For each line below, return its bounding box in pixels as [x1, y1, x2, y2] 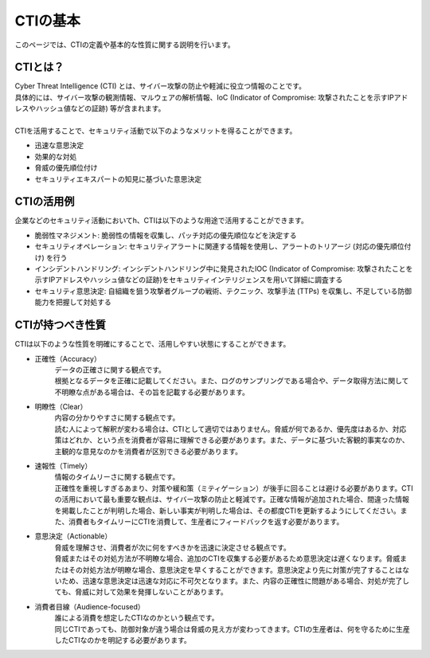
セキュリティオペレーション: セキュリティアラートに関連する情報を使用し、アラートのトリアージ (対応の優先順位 [34, 241, 405, 251]
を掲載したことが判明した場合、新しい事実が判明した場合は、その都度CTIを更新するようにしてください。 [54, 506, 401, 515]
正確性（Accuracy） [34, 354, 101, 363]
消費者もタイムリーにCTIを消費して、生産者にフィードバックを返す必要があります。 [68, 516, 344, 526]
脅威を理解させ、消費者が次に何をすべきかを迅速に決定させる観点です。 [54, 542, 291, 552]
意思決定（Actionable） [34, 531, 112, 541]
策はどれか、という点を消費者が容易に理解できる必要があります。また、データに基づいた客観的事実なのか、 [54, 435, 409, 445]
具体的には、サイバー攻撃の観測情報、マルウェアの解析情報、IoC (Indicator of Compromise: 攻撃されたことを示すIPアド [14, 92, 408, 102]
